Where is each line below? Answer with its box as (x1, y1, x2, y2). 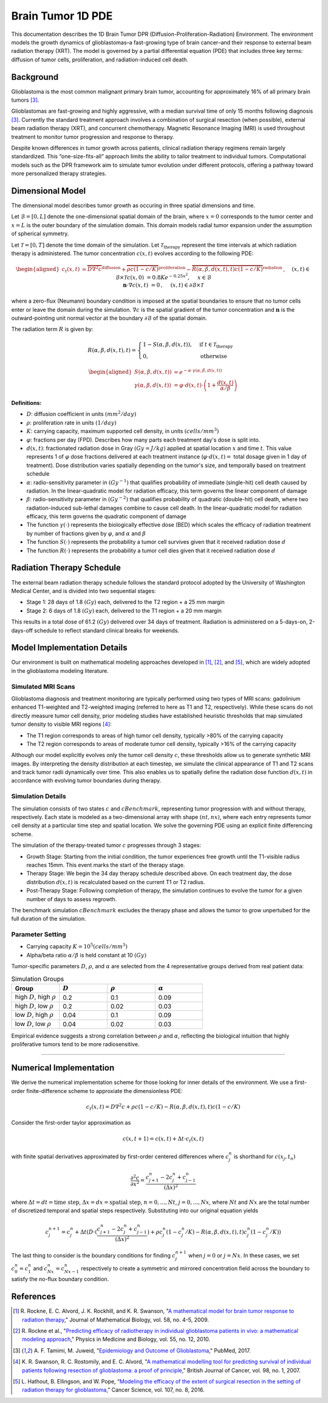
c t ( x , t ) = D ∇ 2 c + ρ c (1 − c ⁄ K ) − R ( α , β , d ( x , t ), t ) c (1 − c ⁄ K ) (86, 1102, 241, 1111)
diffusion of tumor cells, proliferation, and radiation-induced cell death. (11, 55, 188, 63)
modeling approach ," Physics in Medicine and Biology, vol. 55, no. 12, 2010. (22, 1335, 211, 1343)
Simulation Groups (11, 974, 64, 983)
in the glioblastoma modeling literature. (11, 667, 109, 674)
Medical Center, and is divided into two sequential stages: (11, 587, 156, 594)
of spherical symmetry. (11, 230, 69, 237)
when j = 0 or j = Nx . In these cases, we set (188, 1251, 300, 1259)
